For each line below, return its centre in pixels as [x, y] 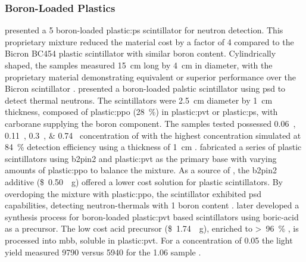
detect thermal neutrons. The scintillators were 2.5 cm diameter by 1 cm [139, 100]
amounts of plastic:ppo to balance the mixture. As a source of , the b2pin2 [141, 170]
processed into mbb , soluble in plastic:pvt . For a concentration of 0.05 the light [149, 240]
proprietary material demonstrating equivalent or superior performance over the [151, 77]
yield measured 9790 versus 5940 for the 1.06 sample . [103, 252]
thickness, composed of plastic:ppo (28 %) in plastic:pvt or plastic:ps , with [141, 112]
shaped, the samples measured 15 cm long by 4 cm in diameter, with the [139, 65]
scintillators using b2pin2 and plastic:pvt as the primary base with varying [141, 158]
